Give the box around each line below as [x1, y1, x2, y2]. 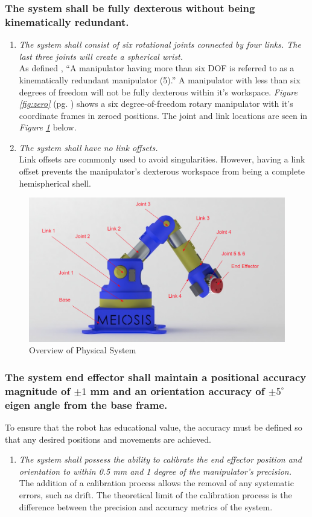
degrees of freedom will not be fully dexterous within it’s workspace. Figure [19, 85, 298, 98]
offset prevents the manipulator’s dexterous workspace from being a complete [19, 165, 305, 178]
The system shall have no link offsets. [19, 141, 158, 153]
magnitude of [5, 383, 71, 398]
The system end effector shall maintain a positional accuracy [5, 369, 307, 384]
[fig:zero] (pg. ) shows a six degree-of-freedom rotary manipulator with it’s [19, 97, 293, 110]
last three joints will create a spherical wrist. [19, 50, 183, 62]
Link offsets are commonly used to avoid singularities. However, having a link [19, 153, 305, 165]
